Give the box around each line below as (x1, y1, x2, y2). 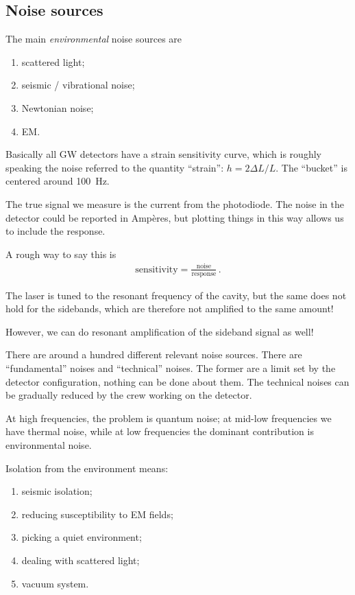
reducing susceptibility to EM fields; (21, 506, 173, 521)
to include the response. (5, 224, 106, 238)
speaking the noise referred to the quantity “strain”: (5, 160, 224, 174)
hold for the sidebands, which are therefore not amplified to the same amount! (5, 301, 334, 316)
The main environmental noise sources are (5, 32, 182, 46)
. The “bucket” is (276, 160, 347, 174)
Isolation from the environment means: (5, 460, 169, 475)
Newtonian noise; (21, 100, 94, 115)
